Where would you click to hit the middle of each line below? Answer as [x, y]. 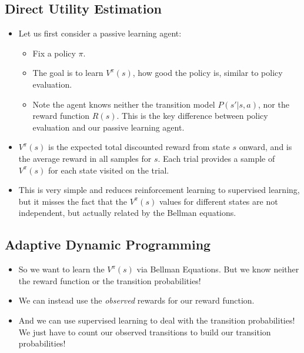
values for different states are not [218, 201]
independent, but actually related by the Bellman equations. [127, 213]
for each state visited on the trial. [109, 170]
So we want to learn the [61, 269]
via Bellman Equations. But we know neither [218, 269]
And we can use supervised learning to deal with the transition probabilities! [157, 320]
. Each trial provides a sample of [216, 158]
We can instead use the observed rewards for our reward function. [136, 300]
